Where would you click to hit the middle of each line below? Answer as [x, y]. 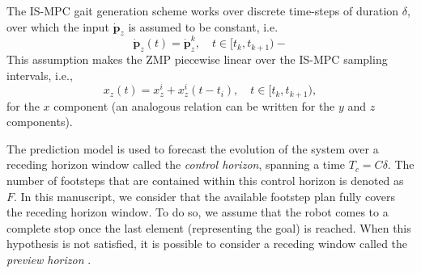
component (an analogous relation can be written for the [194, 105]
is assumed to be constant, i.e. [203, 26]
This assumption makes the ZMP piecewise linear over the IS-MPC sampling [197, 59]
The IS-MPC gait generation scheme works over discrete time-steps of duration [203, 10]
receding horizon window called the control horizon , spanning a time [176, 164]
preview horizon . [49, 259]
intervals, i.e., [40, 75]
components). [40, 122]
